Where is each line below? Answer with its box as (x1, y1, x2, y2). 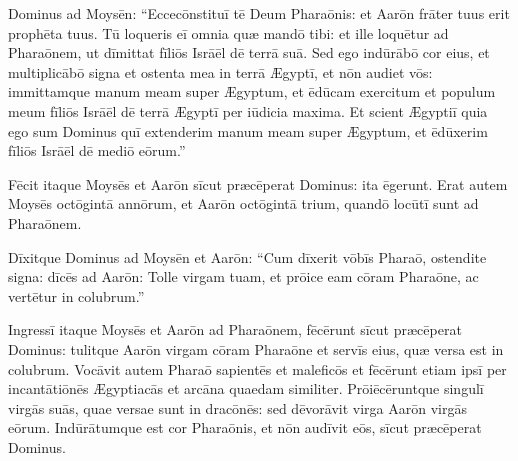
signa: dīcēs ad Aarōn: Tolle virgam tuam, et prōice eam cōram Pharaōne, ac (8, 266, 479, 287)
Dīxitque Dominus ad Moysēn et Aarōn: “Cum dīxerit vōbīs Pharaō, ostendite (8, 246, 487, 267)
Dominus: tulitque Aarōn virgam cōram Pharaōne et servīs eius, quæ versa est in (8, 338, 504, 359)
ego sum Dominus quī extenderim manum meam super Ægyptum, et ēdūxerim (8, 120, 488, 141)
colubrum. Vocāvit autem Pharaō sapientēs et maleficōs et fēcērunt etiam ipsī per (8, 358, 507, 379)
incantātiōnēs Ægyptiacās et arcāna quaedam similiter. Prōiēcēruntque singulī (8, 378, 484, 399)
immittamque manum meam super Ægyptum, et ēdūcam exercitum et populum (8, 81, 496, 102)
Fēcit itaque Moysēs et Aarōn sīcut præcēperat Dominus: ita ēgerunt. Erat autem (8, 173, 508, 194)
